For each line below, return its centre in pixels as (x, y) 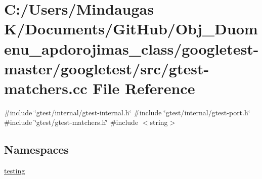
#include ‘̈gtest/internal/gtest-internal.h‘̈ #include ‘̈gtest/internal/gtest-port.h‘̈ (127, 112)
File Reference (144, 88)
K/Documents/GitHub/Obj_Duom (131, 29)
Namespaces (36, 149)
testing (15, 171)
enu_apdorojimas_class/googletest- (132, 48)
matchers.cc (46, 88)
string (159, 122)
